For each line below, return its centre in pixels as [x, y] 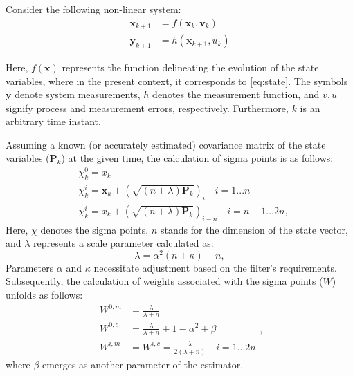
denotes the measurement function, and [236, 94]
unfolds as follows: [44, 295]
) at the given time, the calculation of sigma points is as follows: [197, 158]
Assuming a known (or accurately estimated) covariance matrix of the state [166, 144]
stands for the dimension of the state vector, [254, 229]
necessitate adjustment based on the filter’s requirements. [215, 267]
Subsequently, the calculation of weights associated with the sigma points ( [164, 281]
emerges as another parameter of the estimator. [143, 365]
